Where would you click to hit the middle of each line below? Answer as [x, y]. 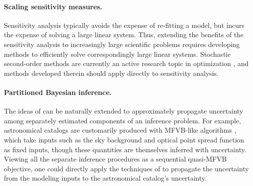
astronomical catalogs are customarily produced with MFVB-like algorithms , [120, 130]
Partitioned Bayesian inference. [58, 92]
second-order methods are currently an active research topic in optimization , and [126, 63]
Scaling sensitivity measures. [53, 6]
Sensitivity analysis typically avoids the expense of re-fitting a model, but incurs [124, 25]
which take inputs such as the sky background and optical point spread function [124, 139]
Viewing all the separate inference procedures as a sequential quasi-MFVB [115, 159]
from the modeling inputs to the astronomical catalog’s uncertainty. [105, 178]
